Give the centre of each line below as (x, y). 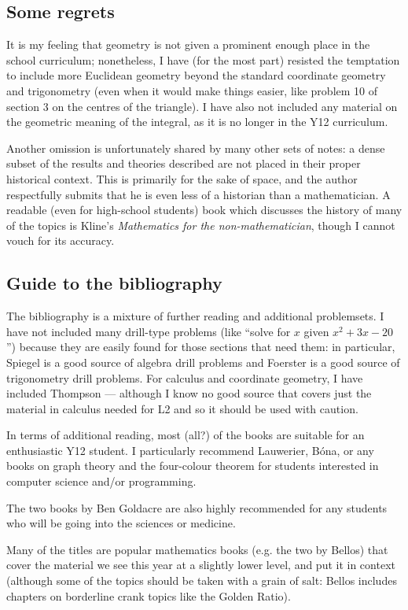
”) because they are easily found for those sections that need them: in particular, (201, 347)
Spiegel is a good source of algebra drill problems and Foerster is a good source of (203, 362)
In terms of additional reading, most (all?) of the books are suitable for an (186, 435)
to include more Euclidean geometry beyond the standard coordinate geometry (196, 75)
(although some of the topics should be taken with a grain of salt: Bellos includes (202, 580)
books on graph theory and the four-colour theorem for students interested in (193, 466)
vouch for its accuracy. (61, 240)
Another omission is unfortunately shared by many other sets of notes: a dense (196, 148)
